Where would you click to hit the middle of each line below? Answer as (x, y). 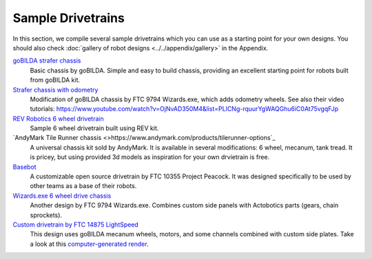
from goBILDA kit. (55, 80)
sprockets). (46, 215)
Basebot (25, 167)
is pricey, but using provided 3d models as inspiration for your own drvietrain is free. (150, 157)
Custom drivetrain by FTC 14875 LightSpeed (76, 225)
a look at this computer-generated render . (89, 244)
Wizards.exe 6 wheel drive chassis (62, 196)
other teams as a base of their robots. (83, 186)
